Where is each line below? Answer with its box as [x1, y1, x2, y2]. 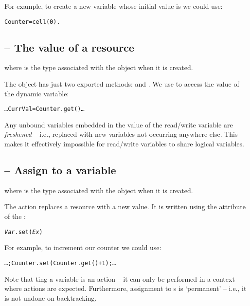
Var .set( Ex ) [4, 228, 43, 235]
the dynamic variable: [4, 88, 69, 98]
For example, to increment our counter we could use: [4, 242, 161, 252]
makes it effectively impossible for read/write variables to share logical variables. [4, 139, 244, 149]
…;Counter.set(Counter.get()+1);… [4, 259, 116, 267]
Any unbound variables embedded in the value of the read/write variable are [4, 119, 233, 129]
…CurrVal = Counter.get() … [4, 106, 85, 113]
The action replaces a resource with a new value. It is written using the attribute [4, 201, 246, 212]
